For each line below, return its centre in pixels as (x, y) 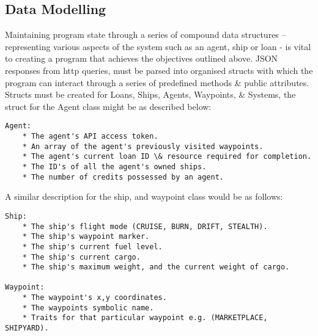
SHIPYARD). (27, 328)
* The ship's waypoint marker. (86, 237)
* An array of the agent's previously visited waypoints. (143, 146)
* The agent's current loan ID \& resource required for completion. (167, 157)
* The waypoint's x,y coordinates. (94, 298)
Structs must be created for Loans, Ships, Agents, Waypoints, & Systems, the (150, 94)
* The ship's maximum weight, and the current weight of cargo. (156, 267)
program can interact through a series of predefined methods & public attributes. (157, 82)
